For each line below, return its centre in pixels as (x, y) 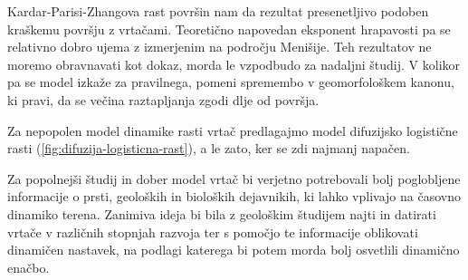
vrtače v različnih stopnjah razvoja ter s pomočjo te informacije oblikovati (213, 232)
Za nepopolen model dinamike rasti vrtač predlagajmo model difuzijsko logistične (233, 130)
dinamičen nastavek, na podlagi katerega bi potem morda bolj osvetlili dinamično (234, 250)
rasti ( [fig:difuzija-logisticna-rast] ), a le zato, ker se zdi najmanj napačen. (209, 148)
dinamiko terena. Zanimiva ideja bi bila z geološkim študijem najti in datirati (222, 213)
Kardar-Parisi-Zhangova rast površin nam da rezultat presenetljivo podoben (218, 11)
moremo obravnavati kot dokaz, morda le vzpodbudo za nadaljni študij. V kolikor (234, 64)
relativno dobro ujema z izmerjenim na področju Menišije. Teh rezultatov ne (220, 47)
